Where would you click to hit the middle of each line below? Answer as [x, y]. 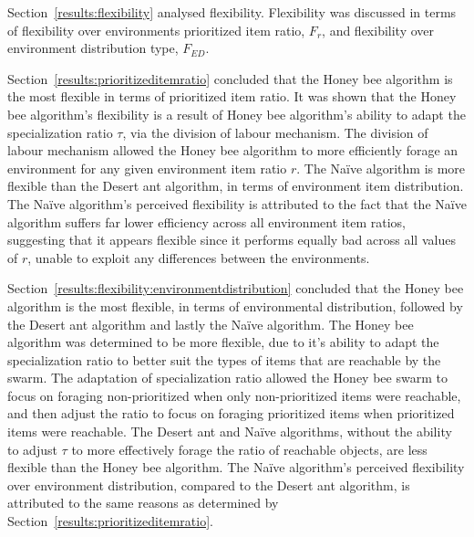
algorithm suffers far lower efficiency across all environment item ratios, [206, 221]
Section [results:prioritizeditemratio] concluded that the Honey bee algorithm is [230, 78]
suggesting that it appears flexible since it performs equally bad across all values [232, 240]
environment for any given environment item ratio [147, 168]
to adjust [32, 449]
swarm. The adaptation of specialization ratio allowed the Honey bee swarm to [227, 378]
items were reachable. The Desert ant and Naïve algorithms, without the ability [230, 432]
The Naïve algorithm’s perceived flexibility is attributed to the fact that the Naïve [237, 203]
